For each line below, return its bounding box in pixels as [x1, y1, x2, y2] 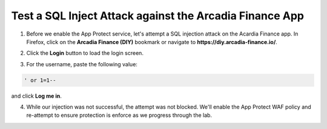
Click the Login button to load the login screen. [26, 49, 144, 57]
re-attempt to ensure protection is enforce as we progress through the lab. [26, 112, 212, 119]
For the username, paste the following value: [26, 60, 137, 68]
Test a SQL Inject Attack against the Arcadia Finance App [11, 9, 304, 22]
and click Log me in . [11, 92, 62, 99]
